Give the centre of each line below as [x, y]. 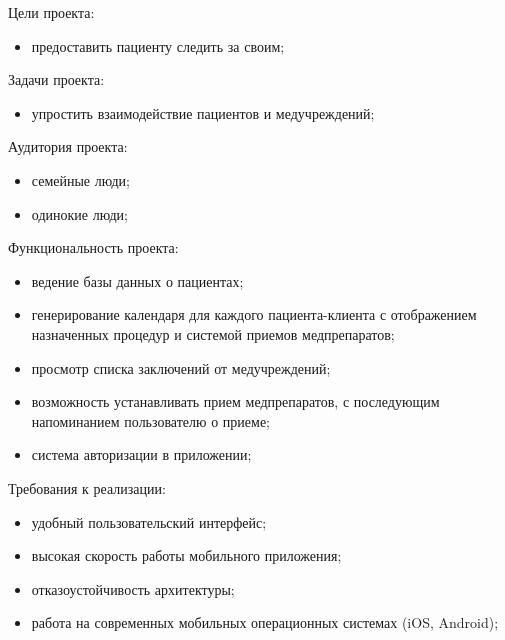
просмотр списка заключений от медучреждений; [181, 367]
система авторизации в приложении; [141, 454]
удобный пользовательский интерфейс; [149, 521]
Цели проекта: [51, 12]
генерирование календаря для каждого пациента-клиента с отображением [254, 314]
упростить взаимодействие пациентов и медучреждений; [203, 112]
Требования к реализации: [87, 487]
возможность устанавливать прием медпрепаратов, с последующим [235, 401]
